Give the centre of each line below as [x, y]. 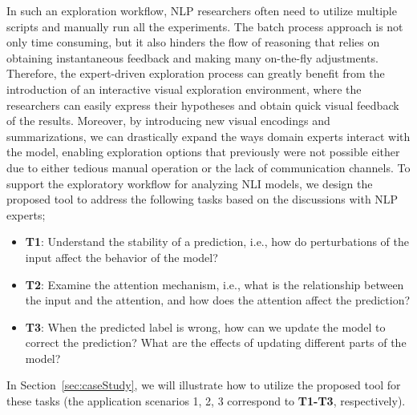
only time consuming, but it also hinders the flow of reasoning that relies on [193, 42]
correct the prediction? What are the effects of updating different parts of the [216, 342]
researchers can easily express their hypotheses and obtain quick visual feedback [203, 105]
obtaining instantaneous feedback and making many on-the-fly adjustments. [192, 57]
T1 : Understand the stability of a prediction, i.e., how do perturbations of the [217, 242]
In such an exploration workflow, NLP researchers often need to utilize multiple [202, 10]
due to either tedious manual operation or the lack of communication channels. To [208, 167]
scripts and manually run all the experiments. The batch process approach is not [205, 26]
